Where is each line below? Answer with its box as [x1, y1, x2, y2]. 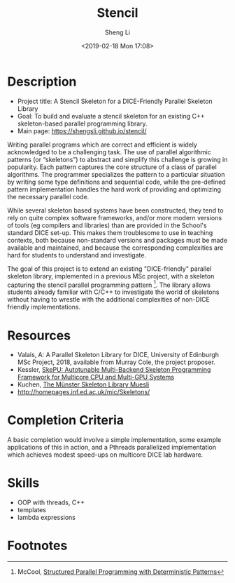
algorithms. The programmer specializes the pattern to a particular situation [7, 170, 225, 178]
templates [17, 506, 47, 514]
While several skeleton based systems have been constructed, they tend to [7, 206, 224, 215]
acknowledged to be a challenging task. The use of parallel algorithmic [7, 147, 211, 156]
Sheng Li [104, 28, 131, 36]
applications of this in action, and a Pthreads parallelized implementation [7, 443, 217, 452]
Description [7, 74, 77, 89]
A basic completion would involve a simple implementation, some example [7, 436, 222, 444]
